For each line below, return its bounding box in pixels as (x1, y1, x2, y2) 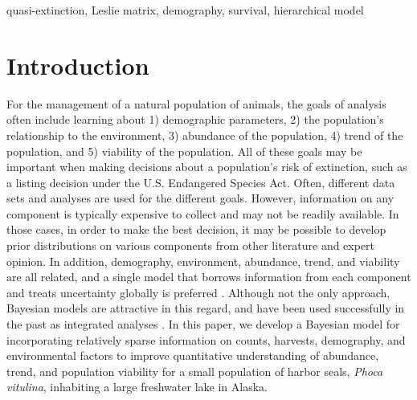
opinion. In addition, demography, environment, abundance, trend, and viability (6, 252, 400, 269)
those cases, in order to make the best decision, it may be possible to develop (6, 221, 386, 238)
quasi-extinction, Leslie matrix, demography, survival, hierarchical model (6, 2, 364, 18)
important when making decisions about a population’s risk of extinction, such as (6, 158, 407, 175)
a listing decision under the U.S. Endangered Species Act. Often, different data (6, 173, 395, 190)
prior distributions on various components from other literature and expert (6, 237, 375, 254)
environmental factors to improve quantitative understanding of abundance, (6, 347, 379, 364)
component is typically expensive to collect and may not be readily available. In (6, 205, 399, 222)
